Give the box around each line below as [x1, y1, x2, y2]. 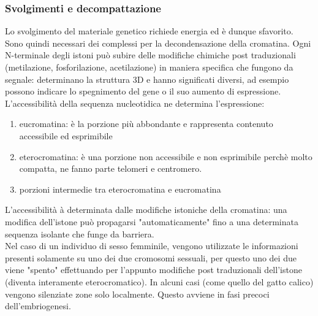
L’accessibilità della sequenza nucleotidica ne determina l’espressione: [5, 96, 265, 109]
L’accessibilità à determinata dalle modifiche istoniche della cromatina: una [5, 203, 287, 216]
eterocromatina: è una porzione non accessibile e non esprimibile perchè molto [19, 150, 312, 163]
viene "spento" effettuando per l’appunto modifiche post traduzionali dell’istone [5, 263, 302, 276]
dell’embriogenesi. [5, 299, 71, 312]
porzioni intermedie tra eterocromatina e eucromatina [19, 182, 221, 195]
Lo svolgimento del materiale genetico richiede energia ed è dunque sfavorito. [5, 25, 293, 37]
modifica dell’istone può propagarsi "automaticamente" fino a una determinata [5, 215, 298, 228]
